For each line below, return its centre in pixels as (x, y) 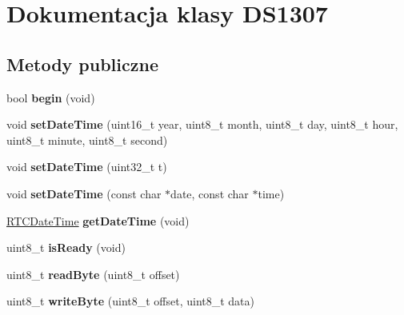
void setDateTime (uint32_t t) (87, 167)
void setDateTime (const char (84, 193)
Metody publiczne (82, 64)
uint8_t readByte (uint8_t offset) (93, 274)
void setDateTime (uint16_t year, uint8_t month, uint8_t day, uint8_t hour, (202, 124)
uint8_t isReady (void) (66, 247)
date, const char (210, 193)
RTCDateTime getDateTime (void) (98, 220)
